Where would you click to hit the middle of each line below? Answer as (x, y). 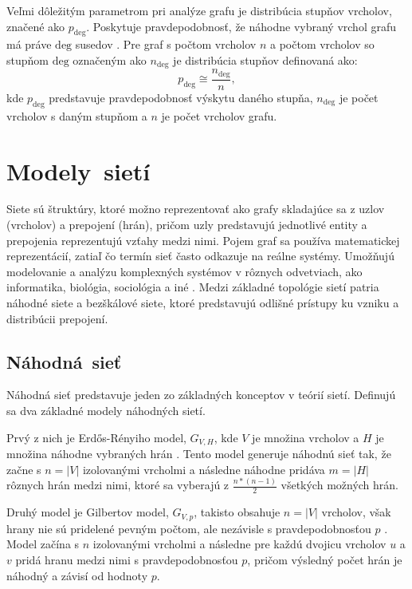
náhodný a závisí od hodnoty (77, 575)
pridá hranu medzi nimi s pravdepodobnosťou (127, 560)
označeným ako (110, 59)
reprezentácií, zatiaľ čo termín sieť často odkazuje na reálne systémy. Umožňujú (200, 256)
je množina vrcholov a (306, 437)
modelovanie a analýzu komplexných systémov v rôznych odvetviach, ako (184, 271)
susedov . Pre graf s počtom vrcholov (166, 44)
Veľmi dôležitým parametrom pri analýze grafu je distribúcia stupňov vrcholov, (199, 10)
